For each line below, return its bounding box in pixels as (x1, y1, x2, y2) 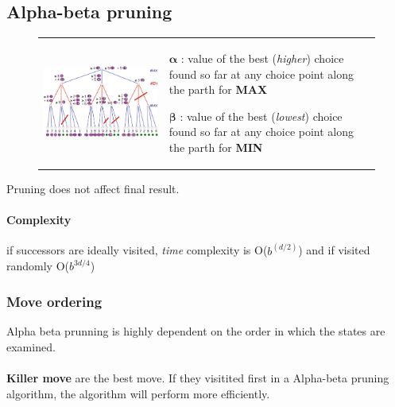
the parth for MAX (168, 81, 268, 98)
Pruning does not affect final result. (6, 180, 180, 197)
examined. (6, 338, 56, 355)
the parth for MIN (168, 138, 263, 155)
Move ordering (6, 291, 103, 311)
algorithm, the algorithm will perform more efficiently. (6, 385, 270, 401)
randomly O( (6, 258, 70, 274)
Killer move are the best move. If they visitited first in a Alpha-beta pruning (6, 370, 389, 386)
